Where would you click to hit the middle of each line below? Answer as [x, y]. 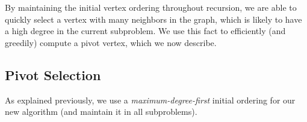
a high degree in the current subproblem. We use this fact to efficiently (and [145, 31]
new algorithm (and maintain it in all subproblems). [101, 112]
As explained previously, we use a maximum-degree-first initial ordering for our [150, 100]
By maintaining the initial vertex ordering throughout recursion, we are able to [151, 7]
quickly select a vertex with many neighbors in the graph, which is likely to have [153, 19]
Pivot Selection [53, 74]
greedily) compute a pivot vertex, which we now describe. [111, 42]
